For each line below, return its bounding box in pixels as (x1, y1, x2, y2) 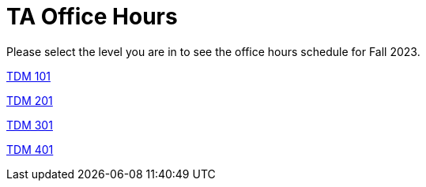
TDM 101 (6, 69, 51, 83)
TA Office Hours (6, 3, 178, 30)
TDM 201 (6, 93, 53, 107)
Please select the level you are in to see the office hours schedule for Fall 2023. (6, 44, 420, 58)
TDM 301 (6, 118, 53, 132)
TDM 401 (6, 142, 54, 156)
